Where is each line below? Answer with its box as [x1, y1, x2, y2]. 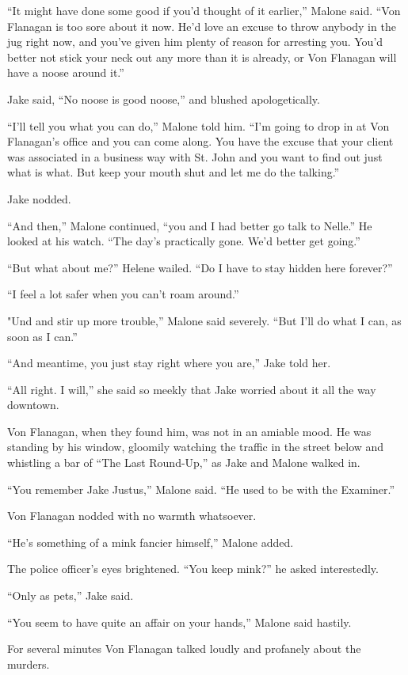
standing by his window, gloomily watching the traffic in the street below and [7, 438, 384, 455]
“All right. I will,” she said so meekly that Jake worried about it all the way [7, 381, 376, 397]
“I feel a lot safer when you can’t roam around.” [7, 286, 239, 302]
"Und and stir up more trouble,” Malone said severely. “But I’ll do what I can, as [7, 312, 402, 328]
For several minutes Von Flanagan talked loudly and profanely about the [7, 640, 361, 657]
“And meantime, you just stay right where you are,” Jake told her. [7, 355, 331, 371]
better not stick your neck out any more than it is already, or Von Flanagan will [7, 48, 397, 65]
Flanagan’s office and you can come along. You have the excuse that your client [7, 133, 394, 150]
